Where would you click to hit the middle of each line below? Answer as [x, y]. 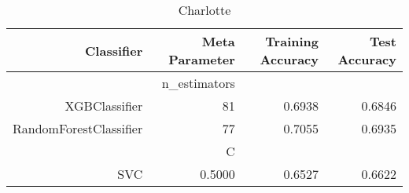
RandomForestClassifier [78, 128]
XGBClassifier [104, 106]
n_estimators [198, 83]
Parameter [202, 59]
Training [292, 41]
